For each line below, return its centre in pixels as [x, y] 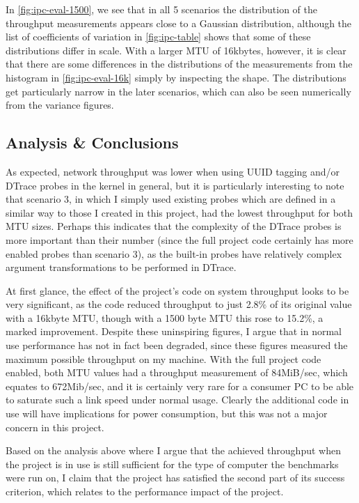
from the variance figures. [60, 105]
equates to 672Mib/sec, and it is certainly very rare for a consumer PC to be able [180, 386]
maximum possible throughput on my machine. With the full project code [163, 358]
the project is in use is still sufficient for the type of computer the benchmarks [172, 464]
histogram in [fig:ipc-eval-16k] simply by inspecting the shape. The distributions [176, 77]
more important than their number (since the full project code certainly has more [179, 239]
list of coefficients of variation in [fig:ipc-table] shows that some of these [158, 37]
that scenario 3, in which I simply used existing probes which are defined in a [171, 199]
